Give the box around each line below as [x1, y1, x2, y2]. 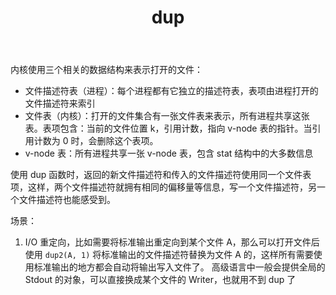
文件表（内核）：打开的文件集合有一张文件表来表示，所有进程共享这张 [24, 110, 310, 122]
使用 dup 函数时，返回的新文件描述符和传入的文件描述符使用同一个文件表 [10, 169, 312, 181]
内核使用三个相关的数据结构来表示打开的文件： [10, 64, 203, 76]
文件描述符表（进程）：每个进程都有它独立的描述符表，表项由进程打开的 [24, 85, 319, 97]
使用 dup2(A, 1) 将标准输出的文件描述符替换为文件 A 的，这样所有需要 [24, 249, 314, 261]
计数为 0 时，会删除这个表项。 [33, 135, 159, 147]
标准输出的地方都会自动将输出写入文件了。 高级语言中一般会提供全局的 [33, 261, 326, 273]
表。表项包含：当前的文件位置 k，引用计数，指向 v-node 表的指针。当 [24, 122, 313, 135]
